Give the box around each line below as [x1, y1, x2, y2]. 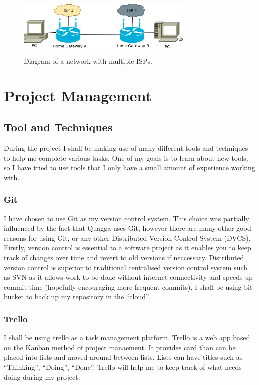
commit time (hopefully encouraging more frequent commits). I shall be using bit [4, 281, 253, 292]
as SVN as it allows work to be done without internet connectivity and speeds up [4, 272, 253, 282]
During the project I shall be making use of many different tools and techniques [4, 143, 248, 153]
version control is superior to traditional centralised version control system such [4, 262, 248, 272]
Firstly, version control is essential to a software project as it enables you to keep [4, 242, 251, 253]
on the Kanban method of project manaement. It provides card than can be [4, 342, 236, 352]
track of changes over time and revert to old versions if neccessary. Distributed [4, 252, 244, 263]
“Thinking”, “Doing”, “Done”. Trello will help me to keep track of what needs [4, 362, 242, 372]
